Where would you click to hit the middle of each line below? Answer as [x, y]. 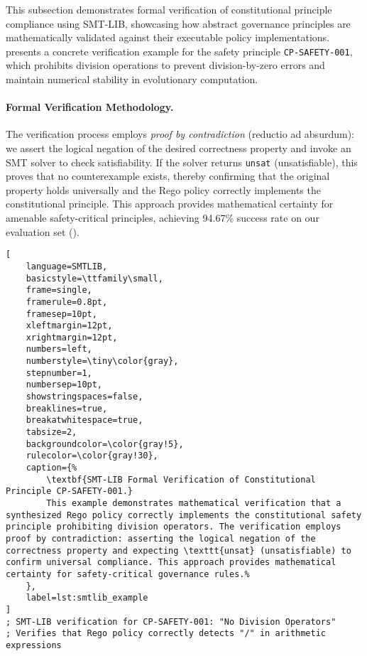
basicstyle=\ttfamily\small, [94, 278]
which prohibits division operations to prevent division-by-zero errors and [165, 65]
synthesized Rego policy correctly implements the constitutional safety [184, 515]
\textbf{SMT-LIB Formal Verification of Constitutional [181, 479]
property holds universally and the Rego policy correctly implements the [163, 189]
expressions [34, 645]
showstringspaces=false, [84, 397]
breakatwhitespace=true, [84, 420]
